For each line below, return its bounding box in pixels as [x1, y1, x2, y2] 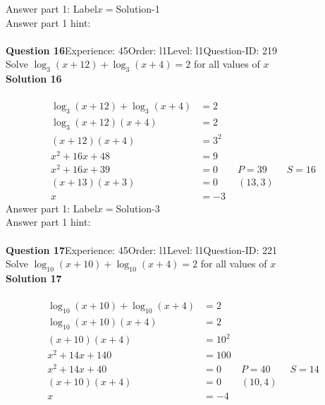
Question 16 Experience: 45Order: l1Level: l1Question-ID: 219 [6, 42, 277, 57]
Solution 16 [6, 71, 62, 86]
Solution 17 [6, 271, 62, 285]
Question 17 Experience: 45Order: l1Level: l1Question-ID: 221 [6, 242, 277, 257]
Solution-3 [116, 200, 160, 215]
